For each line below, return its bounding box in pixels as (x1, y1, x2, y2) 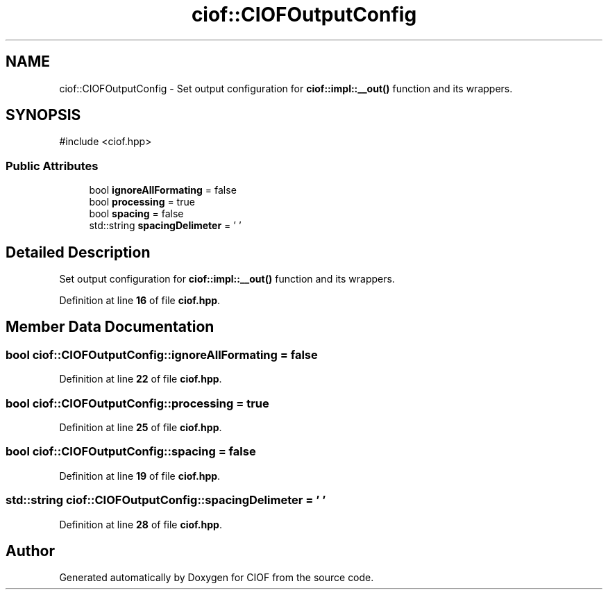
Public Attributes (6, 158, 99, 173)
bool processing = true (89, 196, 195, 208)
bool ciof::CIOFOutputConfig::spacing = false (6, 444, 256, 459)
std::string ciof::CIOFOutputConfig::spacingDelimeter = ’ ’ (6, 493, 326, 508)
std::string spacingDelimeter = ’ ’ (89, 219, 242, 232)
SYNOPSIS (6, 106, 81, 124)
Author (6, 542, 55, 560)
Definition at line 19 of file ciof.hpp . (59, 469, 221, 482)
